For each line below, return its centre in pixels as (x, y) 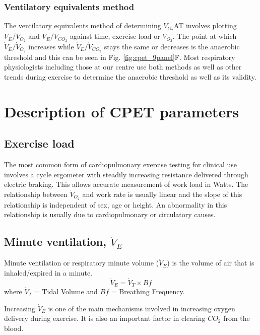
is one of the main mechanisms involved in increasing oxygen (142, 308)
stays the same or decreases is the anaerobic (172, 46)
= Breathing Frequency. (148, 291)
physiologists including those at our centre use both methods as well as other (123, 67)
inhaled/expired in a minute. (48, 272)
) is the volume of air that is (211, 263)
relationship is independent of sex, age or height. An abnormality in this (116, 204)
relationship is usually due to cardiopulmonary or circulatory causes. (110, 214)
